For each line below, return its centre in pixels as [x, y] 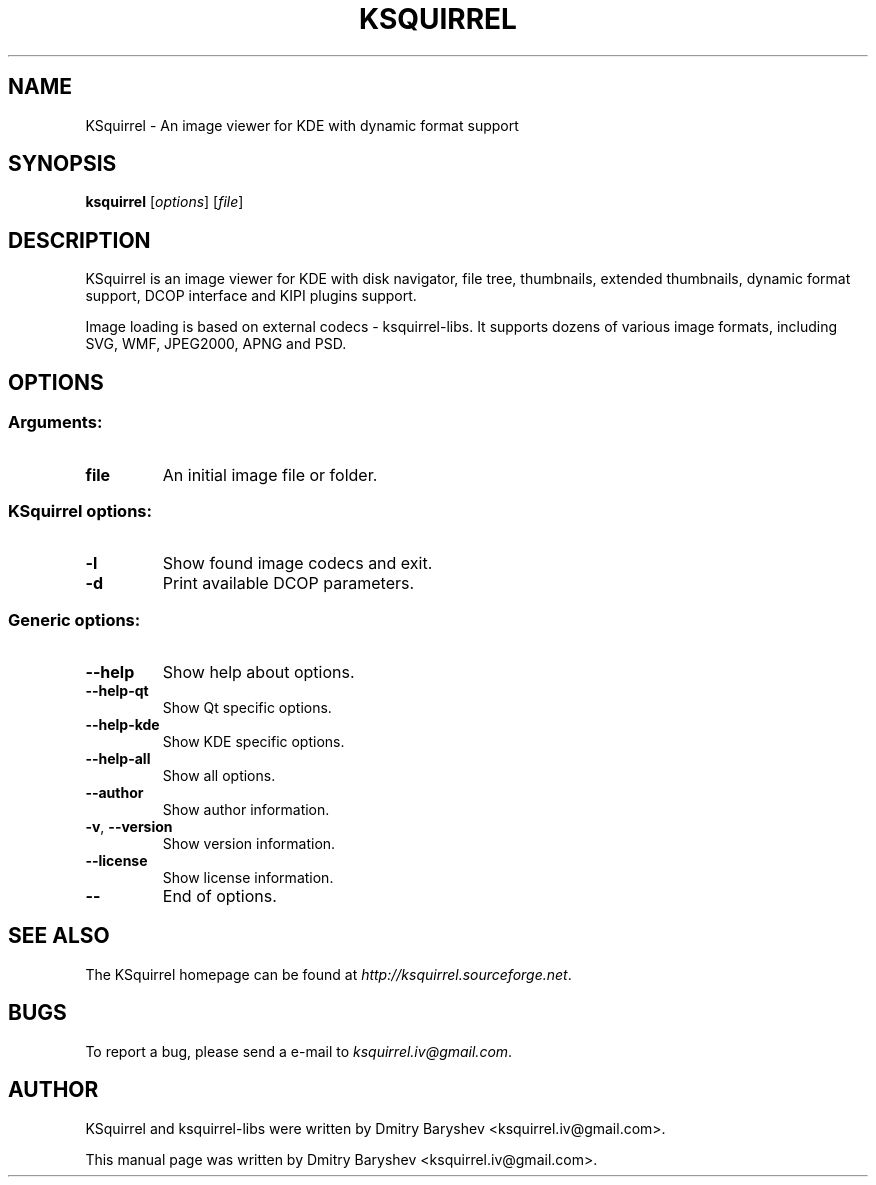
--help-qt [117, 690]
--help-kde [122, 724]
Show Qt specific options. [247, 707]
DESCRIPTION [79, 240]
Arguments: [55, 422]
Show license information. [248, 877]
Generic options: [74, 619]
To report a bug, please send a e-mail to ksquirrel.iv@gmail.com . [299, 1051]
